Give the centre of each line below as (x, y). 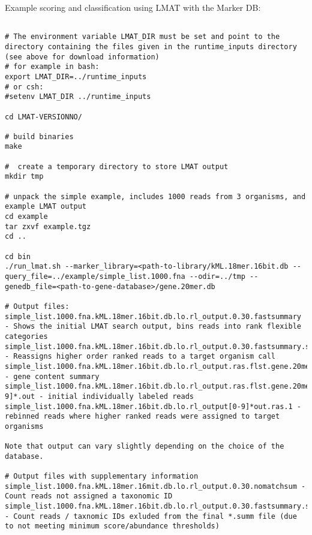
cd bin (18, 256)
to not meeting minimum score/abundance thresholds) (112, 526)
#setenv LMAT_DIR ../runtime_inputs (78, 97)
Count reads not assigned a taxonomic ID (89, 496)
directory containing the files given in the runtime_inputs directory (151, 46)
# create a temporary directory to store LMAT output (117, 166)
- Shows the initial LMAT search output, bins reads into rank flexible (153, 327)
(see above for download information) (82, 57)
